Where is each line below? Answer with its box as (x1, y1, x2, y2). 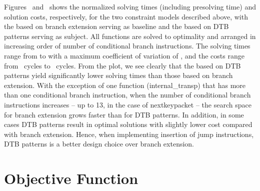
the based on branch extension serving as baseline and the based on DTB (4, 21, 229, 31)
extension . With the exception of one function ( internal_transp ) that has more (4, 79, 246, 90)
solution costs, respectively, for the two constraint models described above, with (4, 11, 248, 21)
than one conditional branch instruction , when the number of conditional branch (4, 89, 251, 100)
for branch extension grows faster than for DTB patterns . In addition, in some (4, 109, 244, 119)
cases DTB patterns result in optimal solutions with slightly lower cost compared (4, 119, 252, 129)
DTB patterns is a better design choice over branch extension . (4, 138, 194, 149)
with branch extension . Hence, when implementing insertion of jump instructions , (4, 128, 254, 139)
